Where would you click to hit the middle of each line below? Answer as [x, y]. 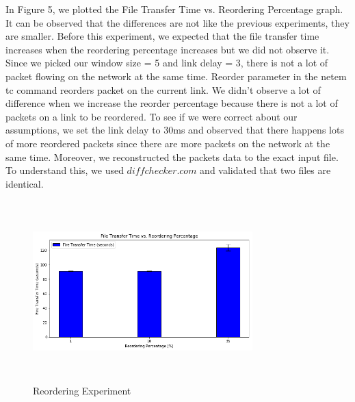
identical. [25, 183]
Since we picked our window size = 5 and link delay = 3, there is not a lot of [167, 63]
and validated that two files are [265, 170]
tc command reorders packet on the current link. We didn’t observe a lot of [163, 89]
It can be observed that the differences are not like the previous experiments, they [177, 22]
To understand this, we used [65, 170]
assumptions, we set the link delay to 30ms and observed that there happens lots [175, 130]
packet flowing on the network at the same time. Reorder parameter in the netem [176, 76]
